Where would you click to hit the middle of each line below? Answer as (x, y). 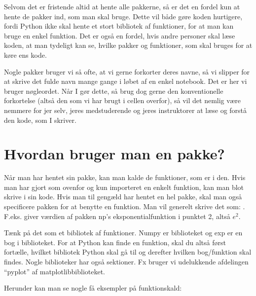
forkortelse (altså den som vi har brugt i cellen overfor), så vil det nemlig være (123, 100)
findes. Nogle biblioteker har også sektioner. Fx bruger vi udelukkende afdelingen (126, 261)
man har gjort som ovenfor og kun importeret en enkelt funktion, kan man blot (124, 187)
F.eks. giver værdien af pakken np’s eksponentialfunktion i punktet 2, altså (117, 216)
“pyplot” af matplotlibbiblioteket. (55, 271)
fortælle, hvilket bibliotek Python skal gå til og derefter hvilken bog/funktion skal (128, 252)
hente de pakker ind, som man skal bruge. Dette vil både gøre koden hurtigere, (123, 16)
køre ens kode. (25, 55)
